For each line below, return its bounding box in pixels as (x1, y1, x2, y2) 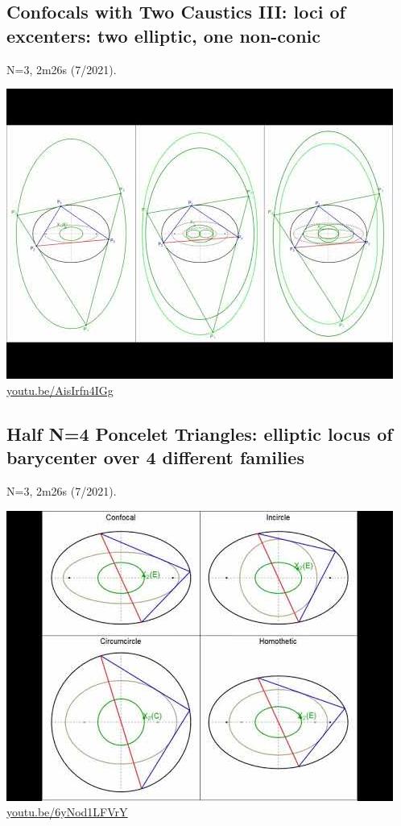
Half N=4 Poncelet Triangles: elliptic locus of (6, 421, 393, 446)
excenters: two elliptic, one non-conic (6, 23, 321, 48)
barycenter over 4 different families (6, 445, 304, 470)
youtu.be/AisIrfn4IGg (6, 381, 114, 398)
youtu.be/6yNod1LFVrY (6, 803, 128, 820)
